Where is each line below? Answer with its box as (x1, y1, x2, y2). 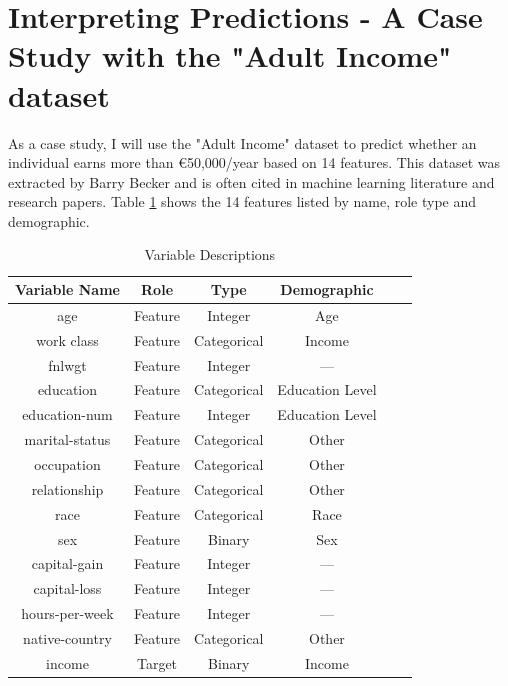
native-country (23, 627, 112, 648)
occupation (34, 453, 101, 474)
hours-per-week (21, 603, 114, 624)
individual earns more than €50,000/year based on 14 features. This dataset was (8, 152, 500, 173)
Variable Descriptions (144, 244, 276, 265)
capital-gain (31, 553, 104, 574)
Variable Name (15, 279, 120, 300)
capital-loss (33, 578, 102, 599)
